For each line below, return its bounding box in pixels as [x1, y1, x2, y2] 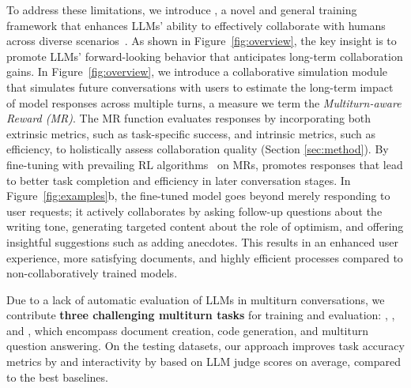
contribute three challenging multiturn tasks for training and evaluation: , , [6, 307, 395, 323]
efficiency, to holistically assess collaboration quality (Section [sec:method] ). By [6, 141, 389, 157]
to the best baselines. [6, 368, 108, 385]
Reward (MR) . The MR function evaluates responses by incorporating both [6, 110, 371, 126]
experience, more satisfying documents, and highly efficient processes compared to [6, 249, 403, 266]
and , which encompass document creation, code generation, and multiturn [6, 322, 369, 338]
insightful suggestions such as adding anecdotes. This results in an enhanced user [6, 233, 398, 250]
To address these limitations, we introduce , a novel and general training [6, 2, 357, 17]
